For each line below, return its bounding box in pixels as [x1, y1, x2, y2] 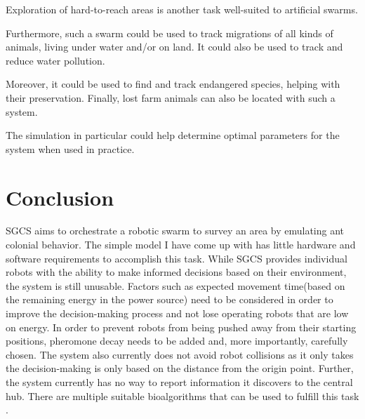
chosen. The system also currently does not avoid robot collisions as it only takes [6, 347, 354, 361]
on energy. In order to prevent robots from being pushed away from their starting [6, 319, 357, 334]
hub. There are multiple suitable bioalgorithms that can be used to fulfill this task [6, 388, 359, 403]
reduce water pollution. [6, 53, 105, 67]
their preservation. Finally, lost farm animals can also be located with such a [6, 90, 336, 105]
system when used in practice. [6, 141, 135, 156]
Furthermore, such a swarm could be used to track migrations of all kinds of [6, 25, 333, 40]
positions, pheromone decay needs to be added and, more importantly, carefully [6, 333, 348, 348]
